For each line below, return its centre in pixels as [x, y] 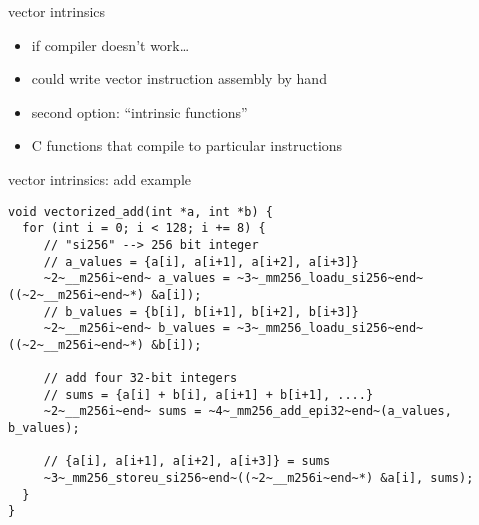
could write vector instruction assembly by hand [179, 78]
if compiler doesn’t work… [110, 44]
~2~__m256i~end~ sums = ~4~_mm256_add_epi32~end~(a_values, [247, 411]
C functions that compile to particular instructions [187, 145]
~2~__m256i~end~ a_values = [136, 278]
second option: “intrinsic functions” [139, 111]
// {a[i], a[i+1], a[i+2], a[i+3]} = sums [187, 461]
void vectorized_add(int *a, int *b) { [140, 211]
